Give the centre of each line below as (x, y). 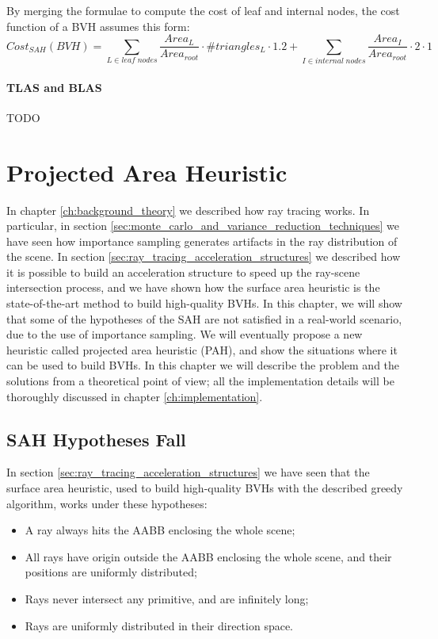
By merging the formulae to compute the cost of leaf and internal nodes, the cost (203, 10)
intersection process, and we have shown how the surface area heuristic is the (193, 287)
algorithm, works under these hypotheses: (107, 503)
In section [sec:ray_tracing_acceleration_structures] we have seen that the (188, 472)
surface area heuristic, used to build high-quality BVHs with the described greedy (205, 488)
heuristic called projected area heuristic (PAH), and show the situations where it (202, 349)
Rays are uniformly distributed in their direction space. (159, 625)
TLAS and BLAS (54, 87)
